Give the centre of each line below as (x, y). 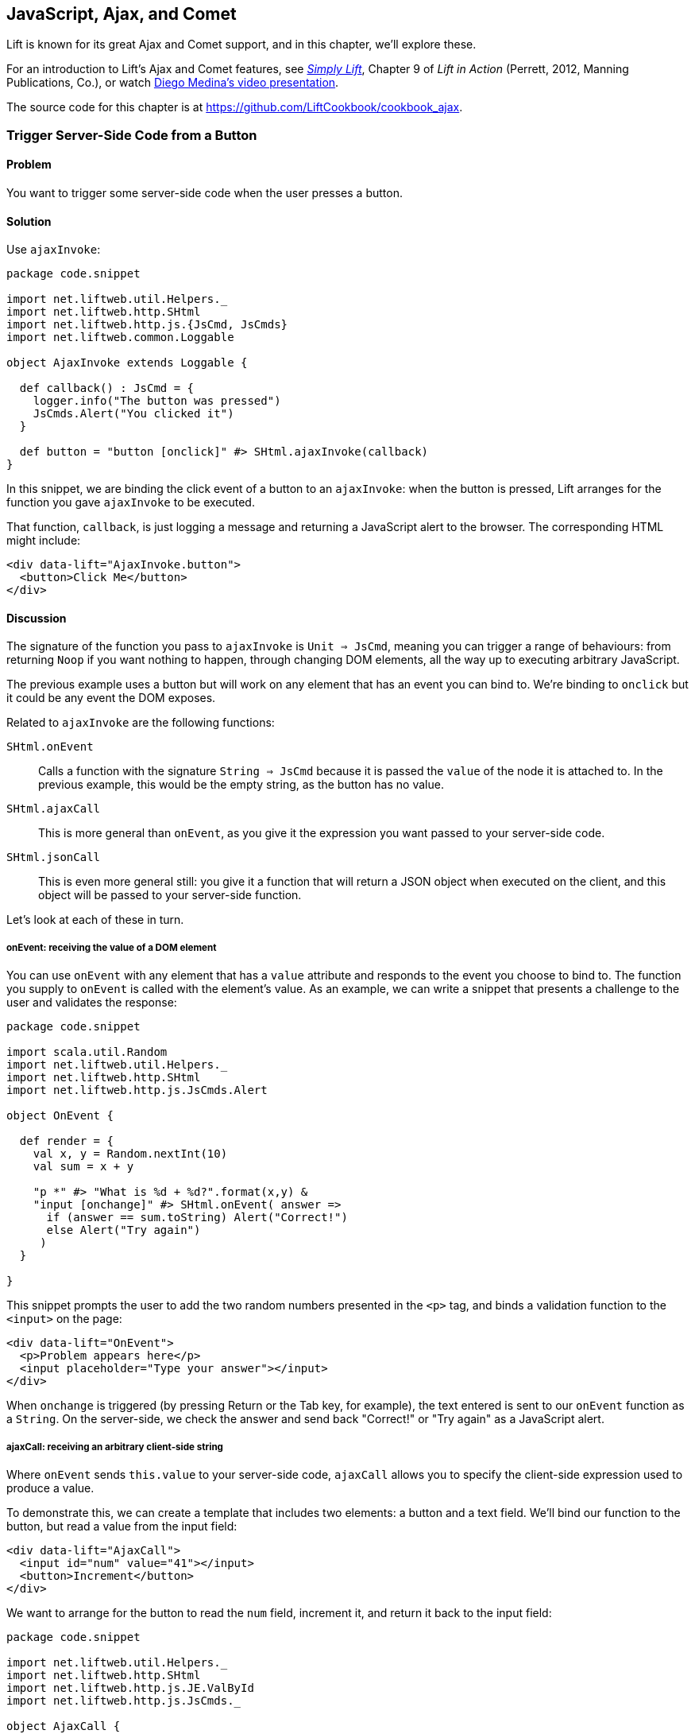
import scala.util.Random (87, 1052)
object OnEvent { (60, 1116)
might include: (44, 541)
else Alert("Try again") (124, 1230)
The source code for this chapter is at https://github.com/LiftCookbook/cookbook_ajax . (235, 107)
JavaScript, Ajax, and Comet (122, 14)
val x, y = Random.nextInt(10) (130, 1154)
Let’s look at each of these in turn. (95, 920)
